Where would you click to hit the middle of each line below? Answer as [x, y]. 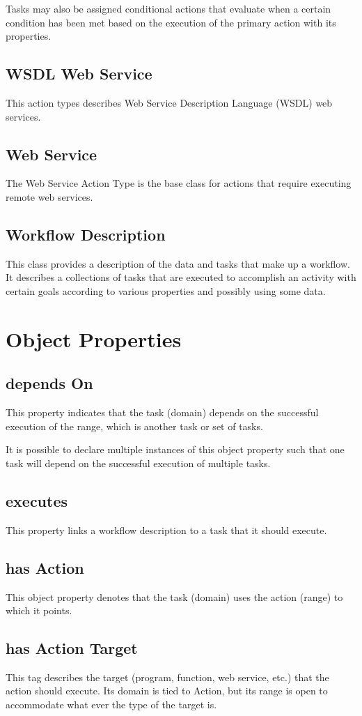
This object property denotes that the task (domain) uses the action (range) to [174, 596]
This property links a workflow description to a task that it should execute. [166, 530]
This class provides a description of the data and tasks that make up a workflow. [178, 263]
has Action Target [72, 648]
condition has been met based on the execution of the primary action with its [171, 22]
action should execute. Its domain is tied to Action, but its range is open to [167, 691]
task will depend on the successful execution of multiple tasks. [138, 463]
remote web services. [49, 196]
